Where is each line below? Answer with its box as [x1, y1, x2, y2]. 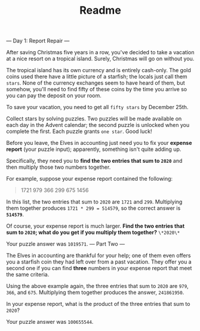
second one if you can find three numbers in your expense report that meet [6, 265, 192, 272]
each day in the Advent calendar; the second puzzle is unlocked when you [6, 122, 190, 129]
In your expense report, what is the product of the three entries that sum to [6, 301, 190, 308]
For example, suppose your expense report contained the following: [6, 175, 173, 182]
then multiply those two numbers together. [6, 163, 111, 171]
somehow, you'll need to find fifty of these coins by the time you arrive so [6, 86, 187, 93]
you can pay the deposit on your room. [6, 92, 101, 99]
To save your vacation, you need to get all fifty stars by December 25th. [6, 104, 189, 111]
